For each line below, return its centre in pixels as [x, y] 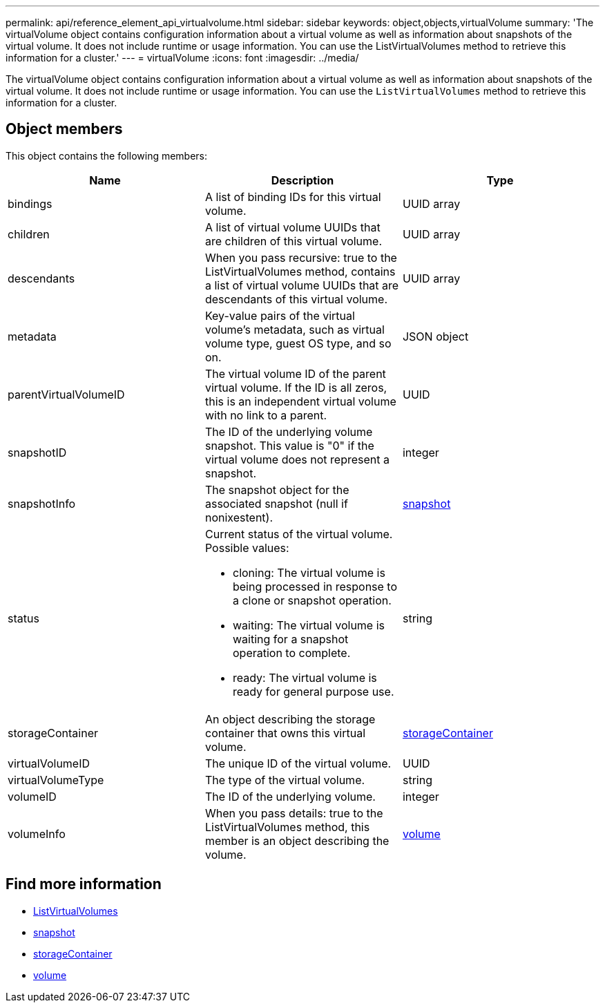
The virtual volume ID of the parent [295, 373]
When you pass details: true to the [294, 813]
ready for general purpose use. [313, 691]
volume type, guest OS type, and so [298, 343]
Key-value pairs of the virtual [280, 315]
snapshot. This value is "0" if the [289, 445]
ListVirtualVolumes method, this [287, 827]
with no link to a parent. [266, 415]
